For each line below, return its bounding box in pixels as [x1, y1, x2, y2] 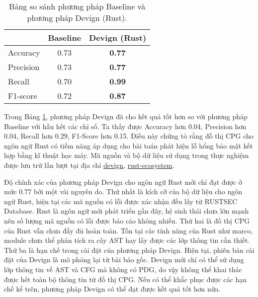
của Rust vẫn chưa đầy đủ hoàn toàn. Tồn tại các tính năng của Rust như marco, [4, 225, 253, 235]
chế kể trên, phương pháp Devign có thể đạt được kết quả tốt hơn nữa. [4, 284, 221, 294]
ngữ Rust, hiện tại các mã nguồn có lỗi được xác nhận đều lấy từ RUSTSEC [4, 196, 238, 206]
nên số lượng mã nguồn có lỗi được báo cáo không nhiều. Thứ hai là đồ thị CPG [4, 215, 250, 225]
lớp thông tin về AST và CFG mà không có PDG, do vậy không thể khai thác [4, 264, 242, 274]
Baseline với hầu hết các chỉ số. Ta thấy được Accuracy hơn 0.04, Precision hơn [4, 121, 247, 131]
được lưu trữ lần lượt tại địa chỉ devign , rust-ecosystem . [4, 159, 174, 170]
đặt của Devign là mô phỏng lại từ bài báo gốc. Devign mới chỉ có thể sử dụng [4, 254, 244, 265]
